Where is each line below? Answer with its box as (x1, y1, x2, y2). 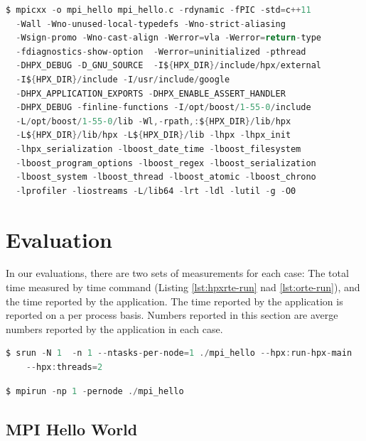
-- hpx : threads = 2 (26, 362, 103, 372)
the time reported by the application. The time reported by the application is (6, 293, 343, 308)
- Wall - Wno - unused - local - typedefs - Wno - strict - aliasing (16, 18, 286, 29)
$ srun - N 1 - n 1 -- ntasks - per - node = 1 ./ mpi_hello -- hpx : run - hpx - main (6, 348, 352, 359)
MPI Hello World (6, 418, 138, 440)
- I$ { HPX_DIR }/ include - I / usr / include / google (16, 74, 230, 85)
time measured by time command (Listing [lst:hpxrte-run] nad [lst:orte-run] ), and (6, 280, 360, 295)
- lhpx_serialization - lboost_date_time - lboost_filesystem (16, 143, 301, 154)
